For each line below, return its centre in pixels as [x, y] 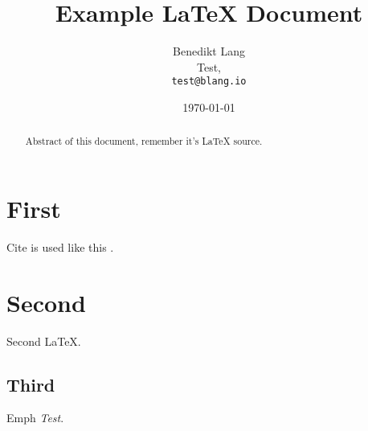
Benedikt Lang [209, 51]
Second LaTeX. [44, 341]
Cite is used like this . [60, 246]
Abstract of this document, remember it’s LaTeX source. [144, 141]
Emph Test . [35, 418]
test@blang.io [209, 82]
